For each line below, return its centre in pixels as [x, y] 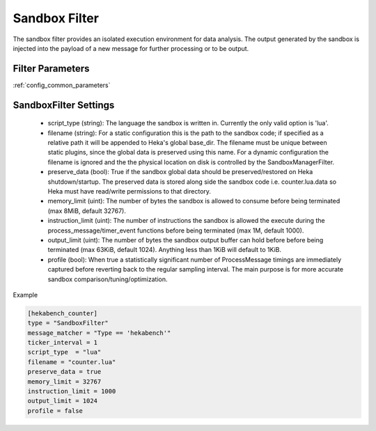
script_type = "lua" [64, 352]
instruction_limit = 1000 [72, 391]
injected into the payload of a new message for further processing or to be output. [131, 48]
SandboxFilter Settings [64, 105]
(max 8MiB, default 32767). [87, 211]
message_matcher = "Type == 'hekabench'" [99, 333]
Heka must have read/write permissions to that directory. [130, 191]
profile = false [55, 410]
